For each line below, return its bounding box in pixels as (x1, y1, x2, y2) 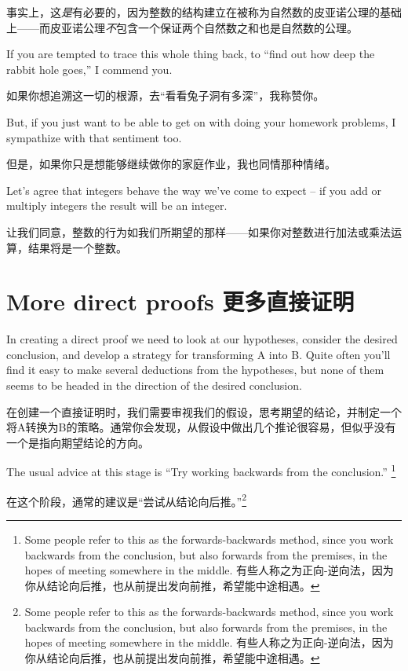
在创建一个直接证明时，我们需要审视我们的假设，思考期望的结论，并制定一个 (6, 403, 402, 420)
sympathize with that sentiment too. (6, 129, 182, 145)
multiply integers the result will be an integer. (6, 197, 228, 214)
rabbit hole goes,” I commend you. (6, 60, 173, 77)
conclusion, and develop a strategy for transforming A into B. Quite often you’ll (6, 346, 391, 362)
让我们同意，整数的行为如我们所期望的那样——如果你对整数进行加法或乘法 (6, 223, 391, 240)
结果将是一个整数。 (27, 239, 127, 255)
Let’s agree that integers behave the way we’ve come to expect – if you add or (6, 181, 381, 198)
